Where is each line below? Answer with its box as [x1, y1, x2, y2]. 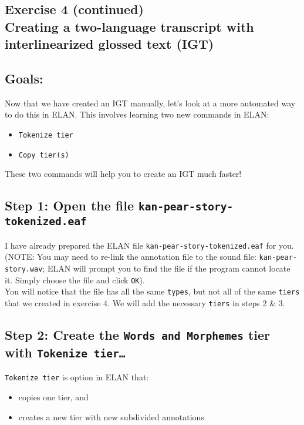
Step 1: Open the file [5, 196, 134, 215]
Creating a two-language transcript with [5, 17, 254, 35]
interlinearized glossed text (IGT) [5, 35, 214, 53]
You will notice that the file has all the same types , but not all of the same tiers [5, 285, 300, 297]
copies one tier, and [18, 390, 89, 403]
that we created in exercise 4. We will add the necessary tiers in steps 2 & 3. [5, 296, 285, 309]
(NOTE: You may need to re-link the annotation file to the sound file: [5, 250, 256, 263]
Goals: [5, 69, 43, 87]
